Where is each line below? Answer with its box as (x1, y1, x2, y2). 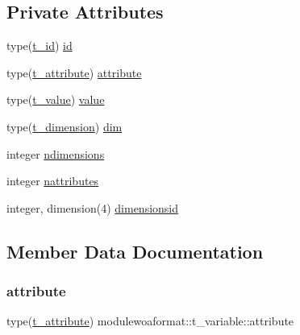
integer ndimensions (6, 145, 105, 162)
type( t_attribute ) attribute (6, 64, 142, 81)
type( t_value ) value (6, 91, 105, 108)
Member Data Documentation (6, 238, 264, 263)
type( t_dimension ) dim (6, 118, 123, 134)
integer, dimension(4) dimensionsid (6, 199, 179, 216)
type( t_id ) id (6, 37, 73, 54)
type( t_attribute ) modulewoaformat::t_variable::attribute (6, 312, 294, 329)
